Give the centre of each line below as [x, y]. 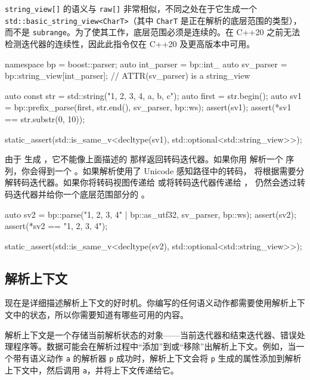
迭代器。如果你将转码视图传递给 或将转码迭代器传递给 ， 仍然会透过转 [167, 182]
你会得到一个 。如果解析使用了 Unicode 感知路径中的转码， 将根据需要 [159, 170]
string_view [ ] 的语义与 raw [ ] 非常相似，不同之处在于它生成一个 [131, 8]
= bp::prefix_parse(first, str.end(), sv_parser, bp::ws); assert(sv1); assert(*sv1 [148, 107]
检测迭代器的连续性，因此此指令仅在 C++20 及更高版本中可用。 [130, 43]
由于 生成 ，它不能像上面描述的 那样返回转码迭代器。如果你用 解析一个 [144, 159]
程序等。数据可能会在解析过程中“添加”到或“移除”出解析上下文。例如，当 [154, 346]
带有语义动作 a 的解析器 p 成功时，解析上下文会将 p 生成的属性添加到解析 [157, 358]
